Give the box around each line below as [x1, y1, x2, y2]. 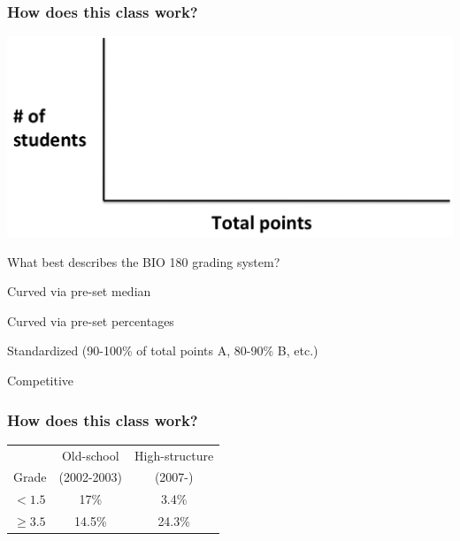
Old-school [61, 446, 119, 464]
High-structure [134, 446, 214, 464]
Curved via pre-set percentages [7, 311, 174, 330]
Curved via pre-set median [7, 282, 151, 301]
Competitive [7, 371, 74, 390]
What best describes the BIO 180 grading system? [7, 252, 280, 270]
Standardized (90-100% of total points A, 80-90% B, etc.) [7, 341, 318, 360]
